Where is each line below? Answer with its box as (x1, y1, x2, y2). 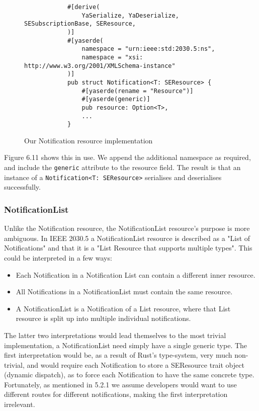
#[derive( (67, 4, 100, 11)
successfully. (4, 182, 41, 192)
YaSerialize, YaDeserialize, (81, 12, 179, 19)
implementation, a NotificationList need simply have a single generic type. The (4, 340, 247, 350)
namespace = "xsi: (81, 53, 143, 61)
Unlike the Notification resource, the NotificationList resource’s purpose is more (4, 223, 250, 233)
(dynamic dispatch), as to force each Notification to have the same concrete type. (4, 369, 254, 380)
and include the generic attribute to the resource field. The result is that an (4, 162, 241, 173)
